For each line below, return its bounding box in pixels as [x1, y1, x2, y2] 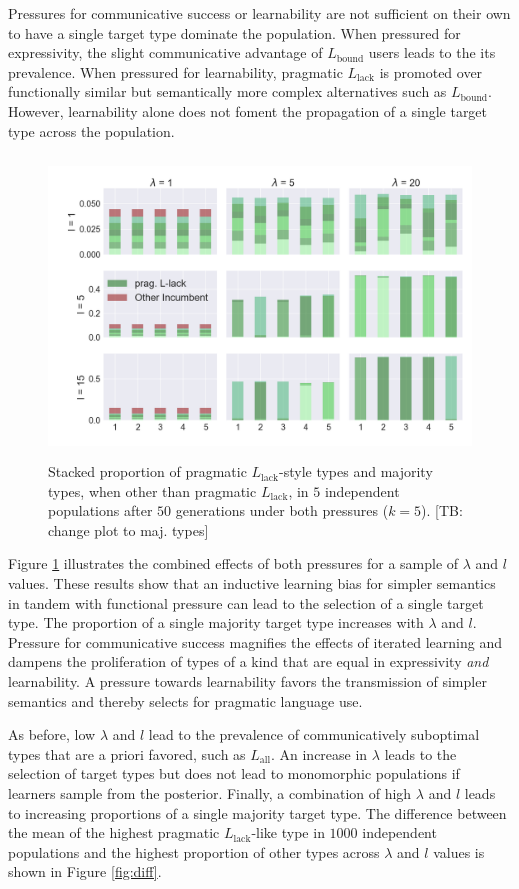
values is [433, 841, 485, 862]
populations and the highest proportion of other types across [8, 841, 380, 862]
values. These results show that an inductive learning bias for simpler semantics [8, 573, 496, 594]
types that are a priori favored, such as [8, 743, 246, 764]
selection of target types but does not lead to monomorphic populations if [8, 763, 460, 784]
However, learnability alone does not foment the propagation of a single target [8, 100, 488, 121]
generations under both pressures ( [175, 500, 389, 521]
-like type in [251, 822, 325, 843]
